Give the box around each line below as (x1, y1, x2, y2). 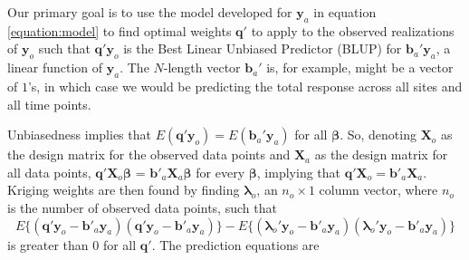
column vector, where (319, 180, 438, 199)
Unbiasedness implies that (7, 125, 151, 144)
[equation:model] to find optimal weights (7, 21, 232, 40)
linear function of (7, 58, 103, 77)
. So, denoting (340, 125, 416, 144)
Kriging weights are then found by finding (7, 180, 240, 199)
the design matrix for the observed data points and (7, 145, 291, 164)
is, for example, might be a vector (266, 58, 454, 77)
